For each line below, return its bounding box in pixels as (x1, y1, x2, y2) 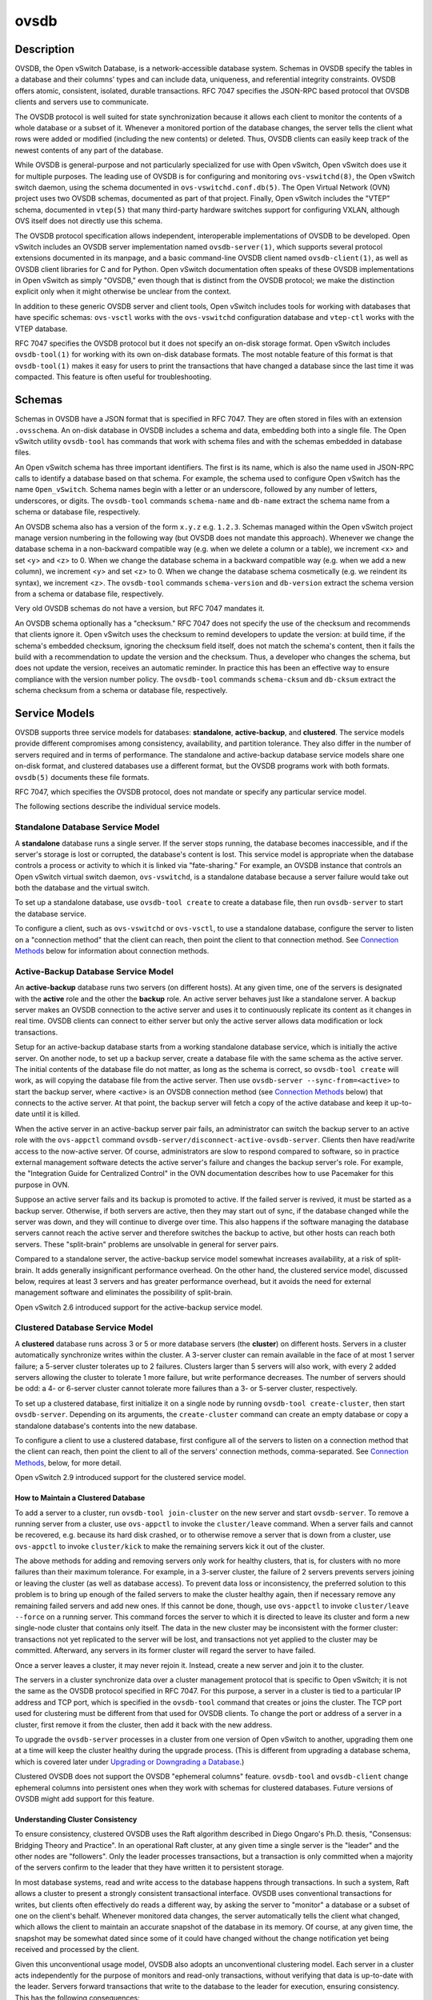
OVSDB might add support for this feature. (14, 1794, 155, 1803)
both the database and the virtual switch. (14, 883, 150, 893)
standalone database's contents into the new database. (14, 1421, 198, 1430)
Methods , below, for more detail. (14, 1458, 122, 1467)
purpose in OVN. (14, 1180, 70, 1190)
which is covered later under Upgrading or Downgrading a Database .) (14, 1757, 245, 1766)
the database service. (14, 909, 87, 918)
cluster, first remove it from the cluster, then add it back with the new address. (14, 1720, 273, 1730)
